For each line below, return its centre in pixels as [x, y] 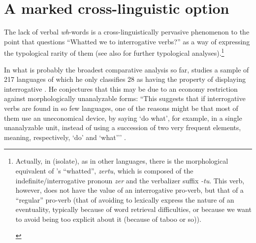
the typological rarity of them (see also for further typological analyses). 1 [114, 52]
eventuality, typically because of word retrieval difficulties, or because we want [133, 209]
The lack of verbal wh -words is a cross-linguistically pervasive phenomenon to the [127, 32]
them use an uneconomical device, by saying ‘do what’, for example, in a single [123, 118]
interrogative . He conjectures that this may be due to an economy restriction [121, 88]
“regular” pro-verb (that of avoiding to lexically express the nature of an [125, 199]
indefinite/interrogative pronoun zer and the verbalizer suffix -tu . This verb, [130, 180]
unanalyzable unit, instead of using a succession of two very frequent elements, [123, 127]
